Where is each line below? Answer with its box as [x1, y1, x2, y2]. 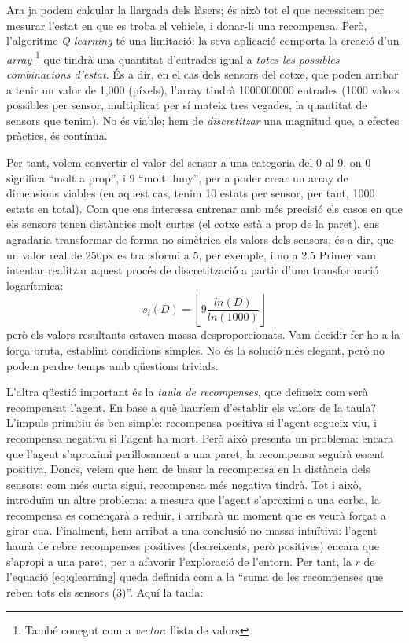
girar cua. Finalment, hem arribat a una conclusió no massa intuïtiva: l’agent [6, 522, 378, 538]
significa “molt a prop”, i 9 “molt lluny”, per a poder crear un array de [6, 169, 348, 186]
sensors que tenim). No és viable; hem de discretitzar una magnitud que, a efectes [6, 112, 400, 128]
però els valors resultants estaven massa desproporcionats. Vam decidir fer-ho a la [6, 326, 400, 343]
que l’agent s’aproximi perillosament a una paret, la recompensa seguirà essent [6, 445, 385, 461]
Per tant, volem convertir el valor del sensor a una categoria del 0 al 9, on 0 [6, 154, 371, 170]
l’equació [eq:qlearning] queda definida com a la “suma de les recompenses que [6, 568, 384, 585]
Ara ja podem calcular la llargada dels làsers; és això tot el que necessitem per [6, 2, 385, 17]
